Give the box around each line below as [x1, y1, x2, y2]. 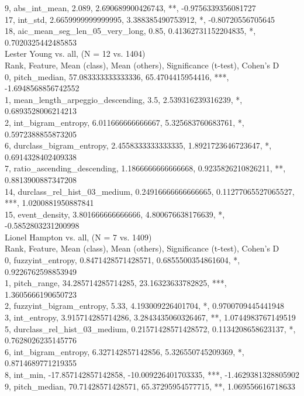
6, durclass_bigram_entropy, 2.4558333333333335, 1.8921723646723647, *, [5, 139, 272, 151]
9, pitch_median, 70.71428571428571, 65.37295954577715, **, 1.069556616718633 [5, 380, 296, 392]
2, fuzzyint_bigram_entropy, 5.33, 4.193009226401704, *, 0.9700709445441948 [5, 299, 285, 312]
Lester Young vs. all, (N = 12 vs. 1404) [5, 47, 146, 60]
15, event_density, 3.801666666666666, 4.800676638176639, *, [5, 208, 225, 220]
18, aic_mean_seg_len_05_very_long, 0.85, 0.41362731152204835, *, [5, 25, 256, 37]
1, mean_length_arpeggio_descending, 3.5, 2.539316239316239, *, [5, 93, 243, 105]
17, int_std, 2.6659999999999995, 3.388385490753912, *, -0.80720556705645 [5, 13, 275, 25]
